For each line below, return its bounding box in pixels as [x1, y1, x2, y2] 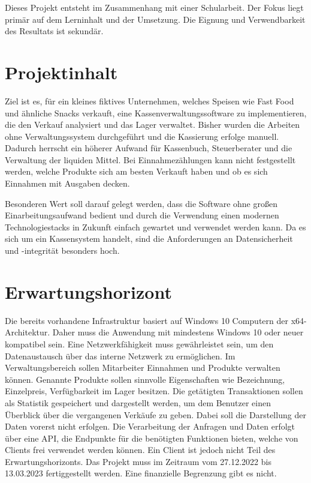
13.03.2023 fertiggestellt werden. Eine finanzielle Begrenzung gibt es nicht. [5, 467, 277, 479]
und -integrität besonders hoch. [5, 244, 120, 257]
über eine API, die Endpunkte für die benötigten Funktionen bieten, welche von [5, 431, 298, 444]
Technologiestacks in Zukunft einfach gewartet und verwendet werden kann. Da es [5, 220, 306, 233]
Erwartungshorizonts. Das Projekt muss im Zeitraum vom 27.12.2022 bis [5, 455, 271, 467]
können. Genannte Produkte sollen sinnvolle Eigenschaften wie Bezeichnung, [5, 373, 285, 385]
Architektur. [5, 326, 50, 338]
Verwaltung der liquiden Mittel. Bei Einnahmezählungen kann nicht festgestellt [5, 153, 296, 166]
